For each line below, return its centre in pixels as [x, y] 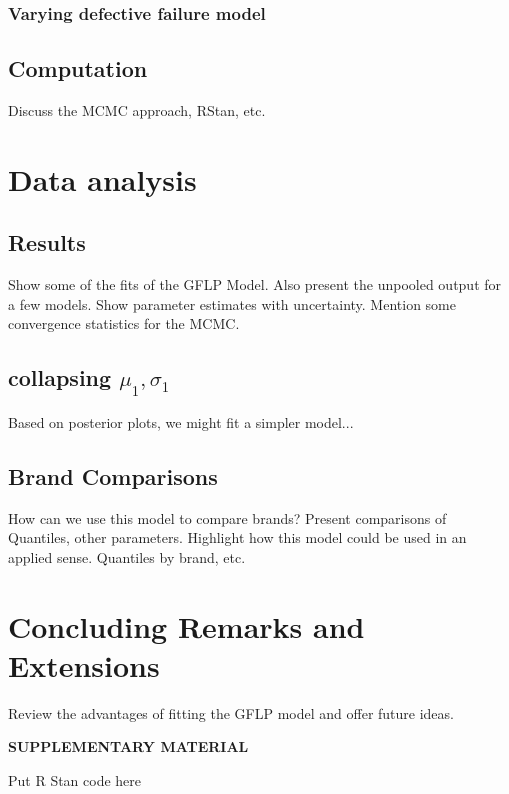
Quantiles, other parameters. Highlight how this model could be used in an [237, 537]
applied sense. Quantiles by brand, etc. [127, 556]
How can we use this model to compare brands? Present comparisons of [227, 517]
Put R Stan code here [75, 780]
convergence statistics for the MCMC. [124, 323]
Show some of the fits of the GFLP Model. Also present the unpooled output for [255, 284]
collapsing [60, 377]
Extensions [84, 664]
